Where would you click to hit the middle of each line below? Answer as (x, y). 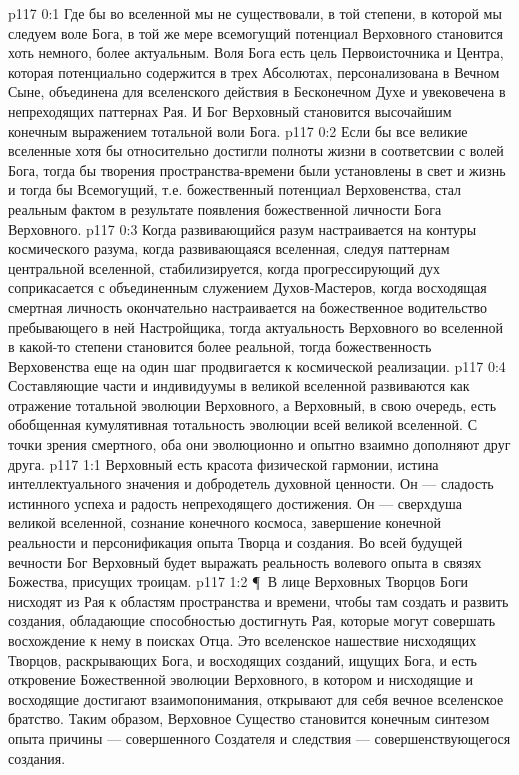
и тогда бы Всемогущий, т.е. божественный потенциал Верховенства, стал (235, 189)
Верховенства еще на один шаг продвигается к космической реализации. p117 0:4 (257, 365)
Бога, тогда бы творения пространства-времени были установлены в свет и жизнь (257, 169)
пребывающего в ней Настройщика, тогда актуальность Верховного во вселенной (256, 326)
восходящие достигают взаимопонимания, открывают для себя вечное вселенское (256, 698)
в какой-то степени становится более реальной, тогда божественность (220, 346)
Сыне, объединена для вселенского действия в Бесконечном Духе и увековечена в (257, 91)
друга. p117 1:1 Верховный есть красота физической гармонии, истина (223, 463)
